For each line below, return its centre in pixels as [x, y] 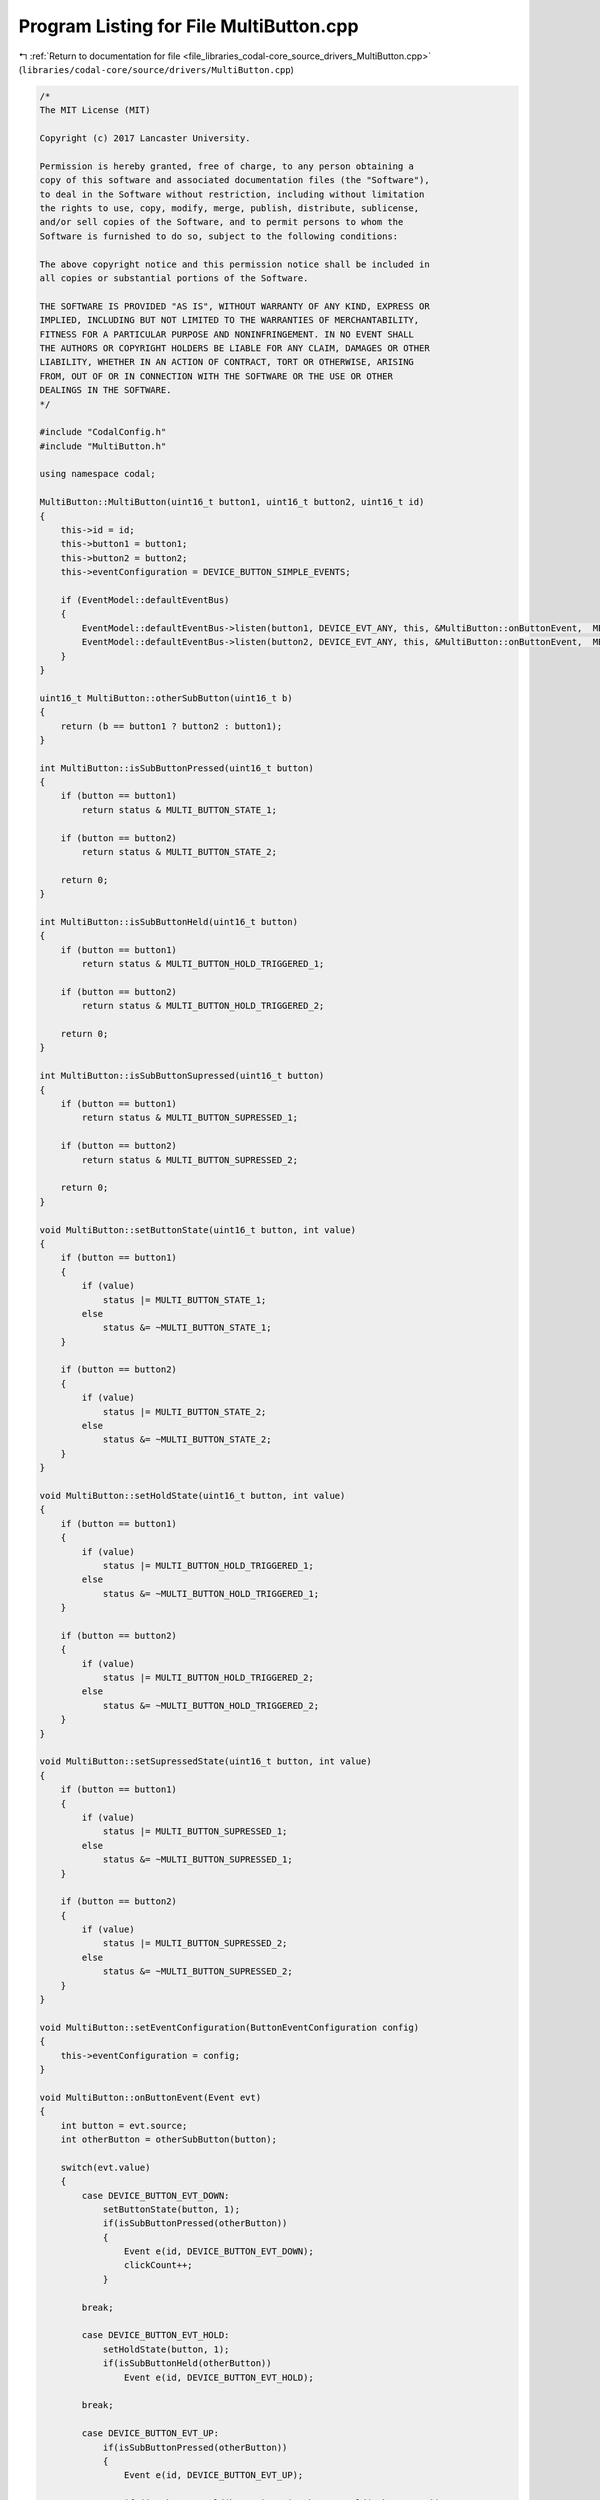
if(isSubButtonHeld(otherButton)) [187, 2363]
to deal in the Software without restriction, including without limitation [232, 194]
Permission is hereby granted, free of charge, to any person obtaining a [227, 166]
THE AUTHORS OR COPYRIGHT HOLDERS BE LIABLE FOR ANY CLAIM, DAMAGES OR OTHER [234, 348]
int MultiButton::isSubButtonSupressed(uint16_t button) [182, 1076]
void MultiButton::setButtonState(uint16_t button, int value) [198, 1229]
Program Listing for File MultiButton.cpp [188, 26]
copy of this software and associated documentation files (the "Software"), [234, 180]
